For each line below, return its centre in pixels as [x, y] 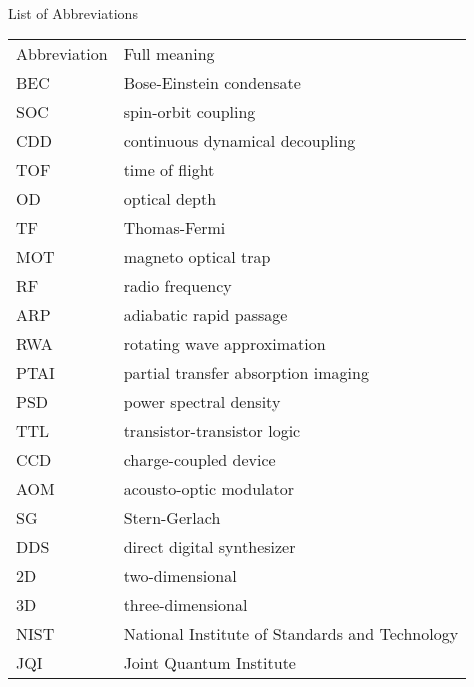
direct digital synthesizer [209, 547]
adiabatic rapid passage [205, 315]
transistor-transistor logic [212, 431]
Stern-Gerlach [172, 518]
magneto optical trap [197, 257]
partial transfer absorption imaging [246, 373]
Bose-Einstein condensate [212, 83]
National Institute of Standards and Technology [291, 634]
